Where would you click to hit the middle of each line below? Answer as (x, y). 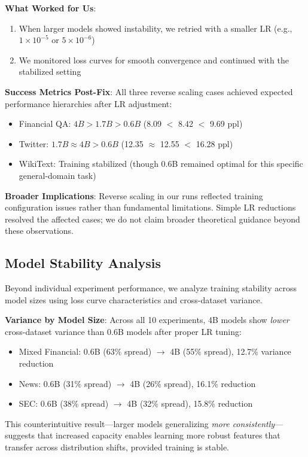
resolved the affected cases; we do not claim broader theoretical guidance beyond (153, 219)
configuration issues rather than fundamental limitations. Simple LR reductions (150, 207)
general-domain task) (57, 175)
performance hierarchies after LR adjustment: (89, 103)
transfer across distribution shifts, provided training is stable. (117, 447)
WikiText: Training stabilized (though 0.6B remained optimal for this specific (161, 164)
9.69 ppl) (226, 124)
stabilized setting (50, 71)
